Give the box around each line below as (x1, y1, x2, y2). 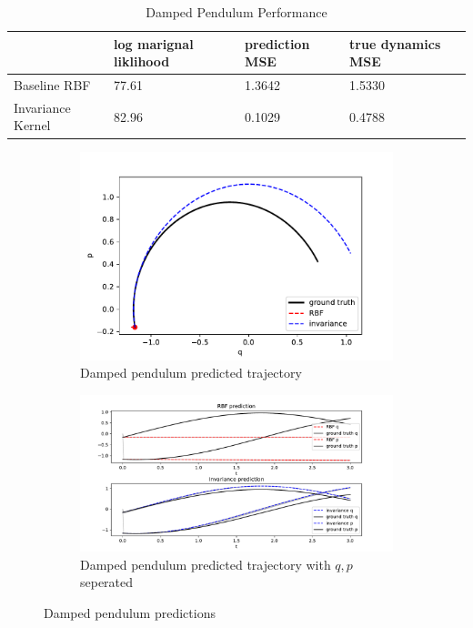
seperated (80, 572, 134, 592)
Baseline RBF (14, 76, 91, 95)
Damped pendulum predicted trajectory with (80, 554, 331, 573)
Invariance (14, 97, 71, 116)
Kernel (14, 116, 51, 135)
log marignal (114, 34, 194, 53)
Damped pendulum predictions (44, 603, 216, 622)
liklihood (114, 52, 170, 71)
